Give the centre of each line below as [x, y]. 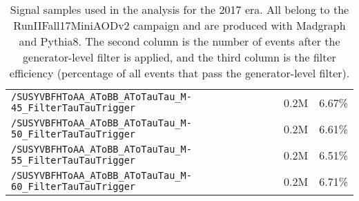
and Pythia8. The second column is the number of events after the [179, 41]
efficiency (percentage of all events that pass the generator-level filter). [179, 73]
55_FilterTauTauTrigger [74, 160]
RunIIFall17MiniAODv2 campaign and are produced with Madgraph [179, 25]
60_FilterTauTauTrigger [74, 186]
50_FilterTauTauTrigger [74, 134]
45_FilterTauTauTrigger [74, 108]
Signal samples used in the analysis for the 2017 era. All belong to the [179, 9]
